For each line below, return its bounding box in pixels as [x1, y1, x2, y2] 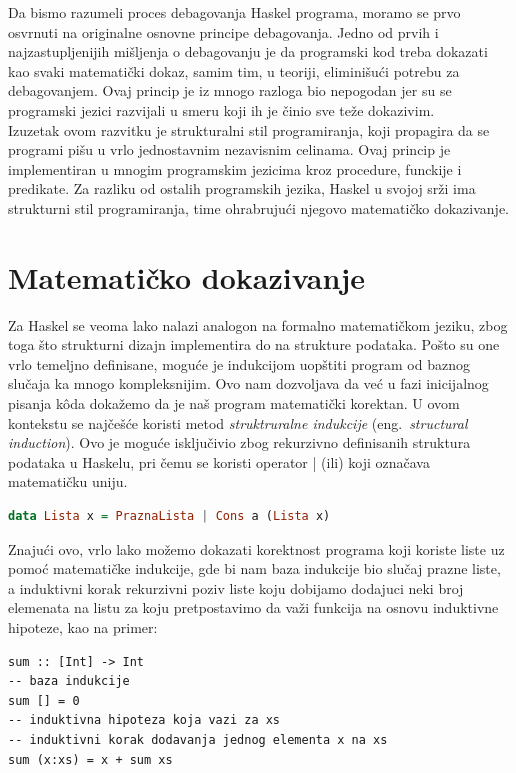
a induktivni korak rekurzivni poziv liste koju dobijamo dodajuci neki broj [8, 577, 464, 598]
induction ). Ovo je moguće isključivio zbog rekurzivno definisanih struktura [8, 432, 471, 453]
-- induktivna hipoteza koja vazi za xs [8, 713, 281, 728]
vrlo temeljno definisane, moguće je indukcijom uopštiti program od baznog [8, 353, 470, 374]
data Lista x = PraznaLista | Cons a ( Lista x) [8, 509, 331, 523]
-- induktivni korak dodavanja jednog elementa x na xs [8, 732, 388, 747]
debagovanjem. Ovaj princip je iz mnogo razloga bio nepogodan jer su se [8, 80, 452, 101]
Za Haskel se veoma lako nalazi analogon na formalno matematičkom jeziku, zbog [8, 314, 508, 335]
